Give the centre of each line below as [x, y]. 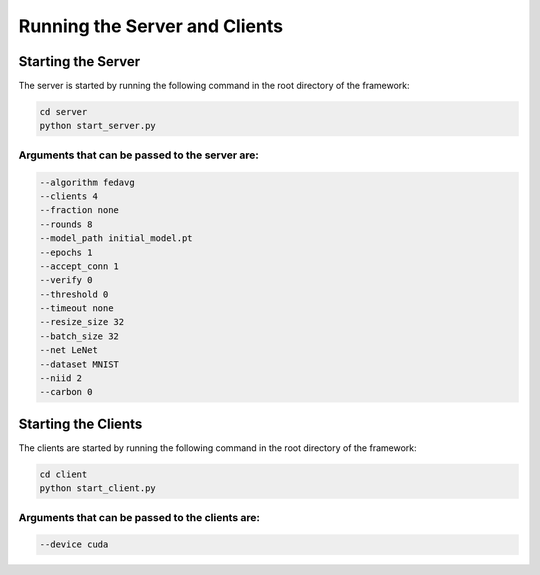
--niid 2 [61, 378]
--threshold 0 [74, 294]
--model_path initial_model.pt [116, 238]
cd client [63, 474]
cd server [63, 112]
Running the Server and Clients [151, 26]
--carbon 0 [66, 392]
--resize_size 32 [82, 322]
